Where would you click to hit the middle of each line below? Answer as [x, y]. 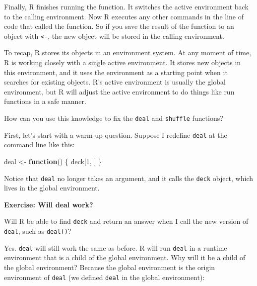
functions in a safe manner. [45, 101]
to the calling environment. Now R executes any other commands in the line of [124, 16]
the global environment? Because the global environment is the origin [110, 267]
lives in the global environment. [52, 188]
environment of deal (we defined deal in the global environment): [104, 277]
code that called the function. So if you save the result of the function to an [119, 26]
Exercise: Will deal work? [49, 204]
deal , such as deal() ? [38, 231]
